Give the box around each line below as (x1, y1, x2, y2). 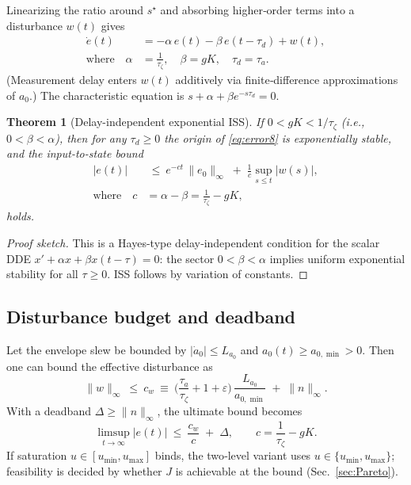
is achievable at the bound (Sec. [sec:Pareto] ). (175, 462, 398, 479)
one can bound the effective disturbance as (6, 357, 213, 374)
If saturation (6, 447, 67, 464)
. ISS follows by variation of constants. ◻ (107, 265, 308, 282)
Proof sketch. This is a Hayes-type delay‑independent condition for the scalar (6, 234, 380, 250)
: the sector (159, 250, 215, 266)
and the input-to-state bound (6, 145, 143, 162)
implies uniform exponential (269, 250, 405, 266)
